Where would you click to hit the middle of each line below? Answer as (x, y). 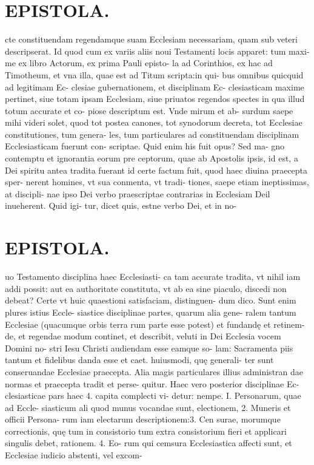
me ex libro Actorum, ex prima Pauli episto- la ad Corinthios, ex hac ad (139, 63)
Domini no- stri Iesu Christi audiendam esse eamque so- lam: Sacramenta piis (149, 348)
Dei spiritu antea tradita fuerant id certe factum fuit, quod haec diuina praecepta (156, 170)
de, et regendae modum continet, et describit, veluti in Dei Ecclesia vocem (143, 336)
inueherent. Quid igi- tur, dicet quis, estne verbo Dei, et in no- (121, 205)
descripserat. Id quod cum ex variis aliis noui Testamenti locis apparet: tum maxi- (157, 51)
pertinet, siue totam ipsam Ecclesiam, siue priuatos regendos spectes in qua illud (155, 99)
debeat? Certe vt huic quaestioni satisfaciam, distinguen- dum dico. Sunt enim (151, 300)
